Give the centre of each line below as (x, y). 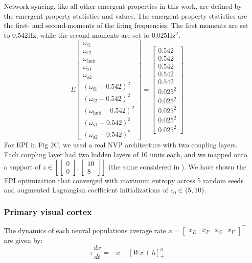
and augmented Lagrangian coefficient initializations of (86, 190)
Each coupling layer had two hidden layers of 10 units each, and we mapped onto (126, 155)
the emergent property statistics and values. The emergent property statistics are (126, 15)
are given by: (23, 240)
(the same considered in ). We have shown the (177, 166)
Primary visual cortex (48, 211)
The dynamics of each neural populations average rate (85, 230)
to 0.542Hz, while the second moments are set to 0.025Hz (90, 35)
